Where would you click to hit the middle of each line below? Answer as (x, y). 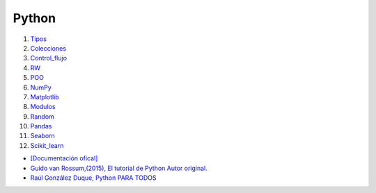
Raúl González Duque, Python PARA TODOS (93, 178)
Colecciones (48, 48)
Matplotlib (45, 96)
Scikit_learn (47, 145)
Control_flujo (49, 58)
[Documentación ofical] (64, 158)
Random (42, 116)
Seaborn (42, 136)
